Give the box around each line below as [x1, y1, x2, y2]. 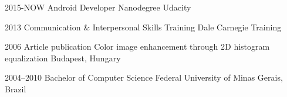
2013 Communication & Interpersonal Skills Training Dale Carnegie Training [5, 20, 282, 33]
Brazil [5, 82, 26, 95]
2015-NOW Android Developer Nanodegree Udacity [5, 1, 191, 13]
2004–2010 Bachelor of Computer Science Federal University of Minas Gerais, [5, 71, 283, 84]
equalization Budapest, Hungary [5, 51, 121, 64]
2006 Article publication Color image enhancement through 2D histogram [5, 40, 270, 53]
